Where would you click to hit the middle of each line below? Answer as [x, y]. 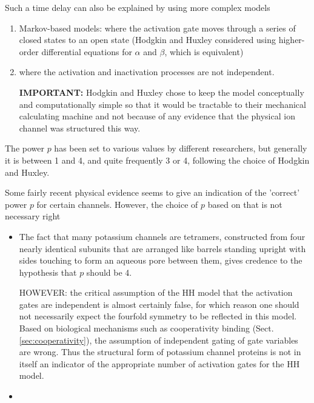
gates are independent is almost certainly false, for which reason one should [159, 304]
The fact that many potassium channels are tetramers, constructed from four [162, 236]
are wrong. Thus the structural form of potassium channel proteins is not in [160, 352]
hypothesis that [48, 272]
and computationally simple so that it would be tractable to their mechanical [162, 104]
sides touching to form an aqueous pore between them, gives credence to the [161, 260]
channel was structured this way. [80, 128]
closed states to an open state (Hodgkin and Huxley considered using [148, 40]
